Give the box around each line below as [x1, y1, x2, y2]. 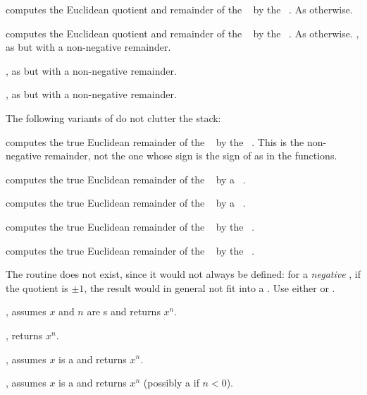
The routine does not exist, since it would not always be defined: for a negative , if [6, 267, 361, 281]
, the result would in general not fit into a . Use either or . [84, 280, 335, 295]
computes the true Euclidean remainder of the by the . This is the [6, 134, 304, 149]
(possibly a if [143, 375, 199, 390]
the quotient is [6, 280, 68, 295]
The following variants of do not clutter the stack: [6, 110, 221, 125]
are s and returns [87, 304, 161, 319]
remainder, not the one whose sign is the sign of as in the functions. [44, 148, 337, 163]
